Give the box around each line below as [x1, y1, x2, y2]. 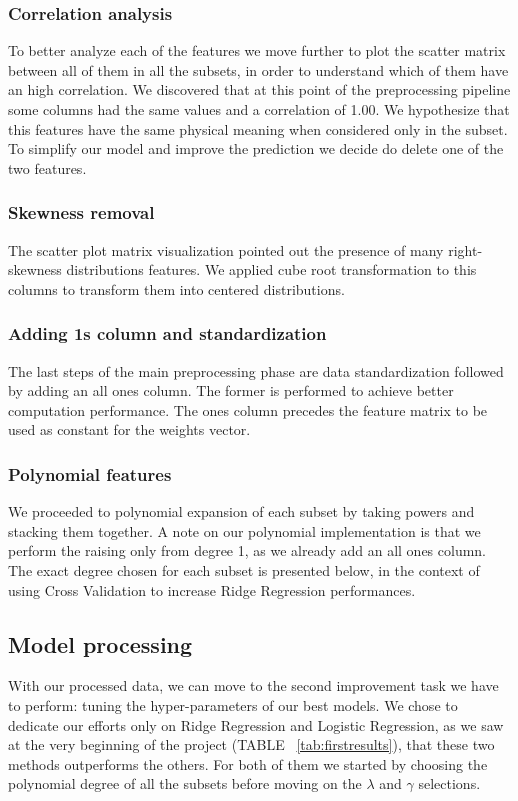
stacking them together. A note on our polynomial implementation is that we [8, 520, 481, 541]
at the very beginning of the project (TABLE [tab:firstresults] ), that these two [8, 734, 495, 755]
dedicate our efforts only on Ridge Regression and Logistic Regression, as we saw [8, 714, 504, 735]
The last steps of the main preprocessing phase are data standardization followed [8, 360, 504, 381]
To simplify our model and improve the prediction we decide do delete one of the [8, 138, 504, 159]
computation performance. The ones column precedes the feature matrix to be [8, 399, 488, 420]
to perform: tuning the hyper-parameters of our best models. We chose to [8, 694, 458, 715]
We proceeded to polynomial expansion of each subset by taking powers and [8, 501, 475, 522]
